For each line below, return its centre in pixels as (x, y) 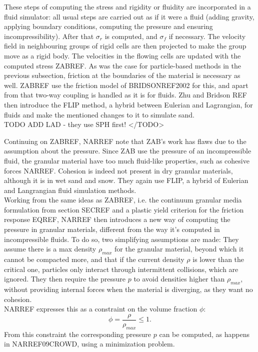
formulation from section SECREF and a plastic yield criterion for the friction (124, 209)
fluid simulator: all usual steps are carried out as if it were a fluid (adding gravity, (129, 16)
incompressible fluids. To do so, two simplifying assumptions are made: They (121, 239)
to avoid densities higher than (179, 279)
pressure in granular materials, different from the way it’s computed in (112, 229)
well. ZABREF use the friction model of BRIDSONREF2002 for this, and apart (126, 85)
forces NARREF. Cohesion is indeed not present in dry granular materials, (118, 170)
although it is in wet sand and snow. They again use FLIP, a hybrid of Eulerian (126, 180)
